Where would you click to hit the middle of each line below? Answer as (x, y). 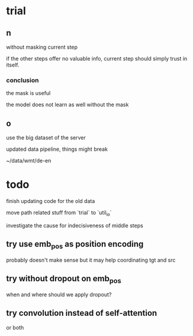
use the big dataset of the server (46, 138)
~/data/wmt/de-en (29, 161)
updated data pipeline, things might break (57, 149)
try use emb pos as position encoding (75, 245)
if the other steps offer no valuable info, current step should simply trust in (97, 58)
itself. (13, 65)
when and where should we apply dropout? (59, 294)
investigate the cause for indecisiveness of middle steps (75, 225)
